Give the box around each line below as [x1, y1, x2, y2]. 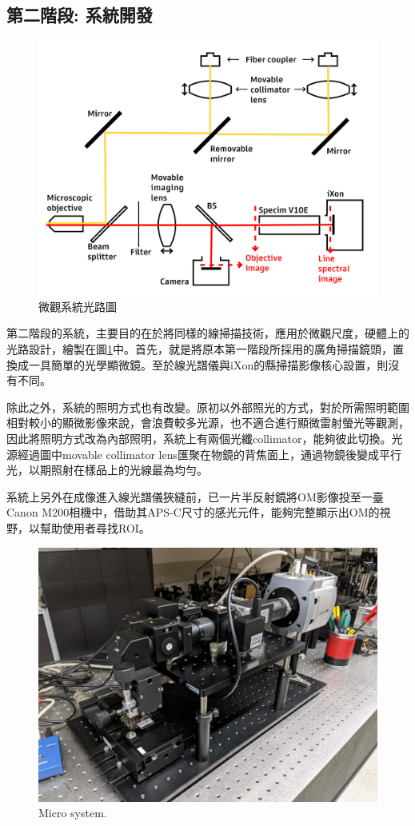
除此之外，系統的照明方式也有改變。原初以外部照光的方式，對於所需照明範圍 [6, 398, 409, 415]
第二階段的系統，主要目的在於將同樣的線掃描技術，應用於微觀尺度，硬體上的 [6, 325, 409, 341]
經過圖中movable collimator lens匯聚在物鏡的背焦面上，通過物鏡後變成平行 [17, 445, 401, 462]
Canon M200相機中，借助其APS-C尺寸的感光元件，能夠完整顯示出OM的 [6, 504, 380, 521]
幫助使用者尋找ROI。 [39, 519, 150, 536]
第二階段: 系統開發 [6, 2, 153, 27]
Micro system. [38, 804, 107, 821]
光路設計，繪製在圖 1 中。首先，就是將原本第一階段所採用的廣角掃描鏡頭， [6, 340, 393, 357]
